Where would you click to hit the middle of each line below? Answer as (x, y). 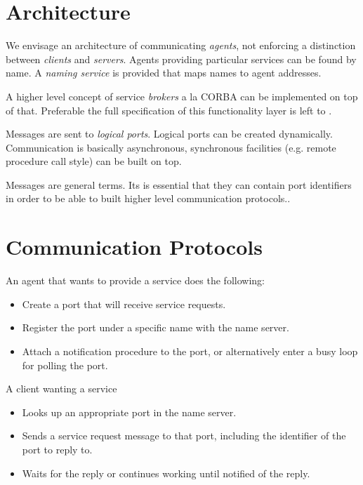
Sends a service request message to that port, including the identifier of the (184, 436)
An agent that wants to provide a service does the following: (135, 280)
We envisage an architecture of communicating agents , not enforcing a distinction (181, 45)
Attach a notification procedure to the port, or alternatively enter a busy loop (190, 351)
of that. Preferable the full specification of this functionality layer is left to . (169, 110)
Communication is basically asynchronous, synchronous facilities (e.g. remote (171, 147)
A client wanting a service (61, 388)
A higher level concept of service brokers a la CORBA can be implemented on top (182, 96)
